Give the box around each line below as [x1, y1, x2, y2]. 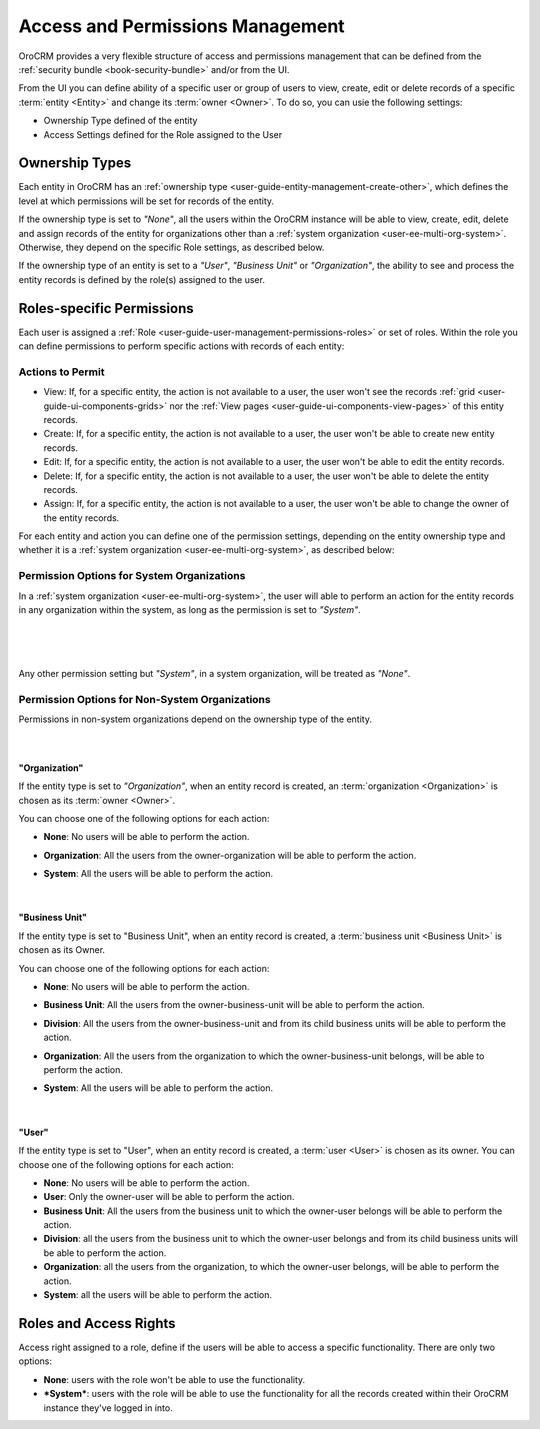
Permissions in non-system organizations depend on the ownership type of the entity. [18, 713, 372, 725]
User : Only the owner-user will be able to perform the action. [43, 1191, 295, 1203]
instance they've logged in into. [43, 1401, 174, 1414]
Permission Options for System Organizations [18, 569, 246, 583]
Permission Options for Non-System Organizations [18, 692, 271, 706]
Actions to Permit [18, 365, 105, 379]
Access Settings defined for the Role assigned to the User [43, 128, 283, 140]
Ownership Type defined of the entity [43, 115, 198, 127]
